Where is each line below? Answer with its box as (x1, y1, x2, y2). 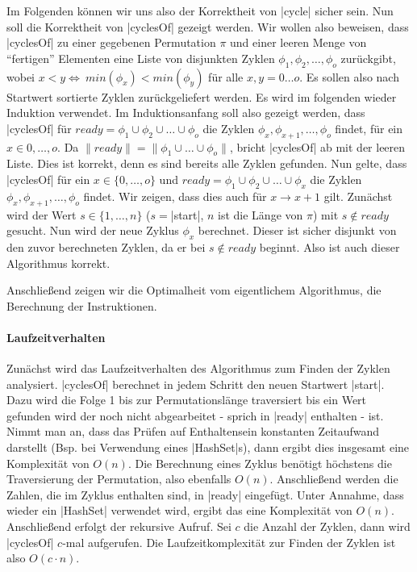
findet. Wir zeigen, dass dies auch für (83, 187, 267, 204)
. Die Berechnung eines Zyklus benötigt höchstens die (127, 454, 392, 471)
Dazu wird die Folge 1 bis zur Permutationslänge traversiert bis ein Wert (6, 391, 367, 408)
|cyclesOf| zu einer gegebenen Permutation (6, 34, 216, 51)
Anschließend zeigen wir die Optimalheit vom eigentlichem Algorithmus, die (6, 282, 382, 299)
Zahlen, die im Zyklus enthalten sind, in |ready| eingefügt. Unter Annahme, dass (6, 486, 404, 503)
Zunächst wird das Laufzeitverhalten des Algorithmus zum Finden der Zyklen (6, 360, 390, 377)
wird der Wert (6, 206, 77, 223)
